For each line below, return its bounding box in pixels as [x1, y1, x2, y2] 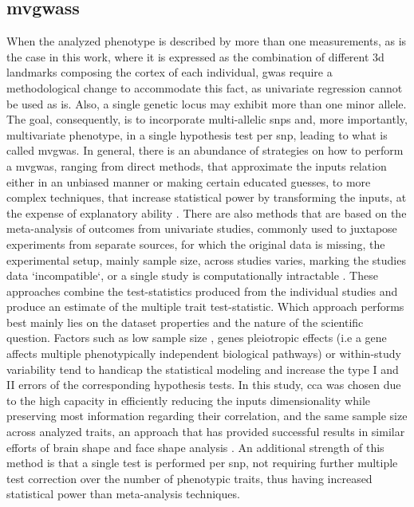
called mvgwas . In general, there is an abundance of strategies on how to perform [6, 142, 404, 159]
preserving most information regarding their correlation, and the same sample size [6, 407, 408, 424]
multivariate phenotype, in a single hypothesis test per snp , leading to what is [6, 126, 388, 143]
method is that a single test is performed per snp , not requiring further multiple [6, 454, 398, 471]
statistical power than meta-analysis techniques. [6, 485, 240, 502]
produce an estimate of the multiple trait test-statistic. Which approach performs [6, 298, 404, 315]
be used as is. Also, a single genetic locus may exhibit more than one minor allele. [6, 95, 407, 112]
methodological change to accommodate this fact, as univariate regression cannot [6, 79, 403, 96]
